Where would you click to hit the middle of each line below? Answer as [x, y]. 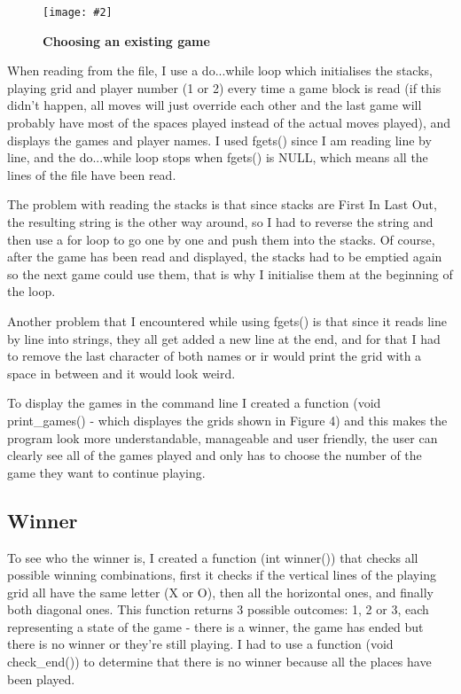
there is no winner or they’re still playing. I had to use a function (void [200, 644]
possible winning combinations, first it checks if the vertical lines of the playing [222, 575]
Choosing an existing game [126, 40]
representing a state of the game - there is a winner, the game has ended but [215, 626]
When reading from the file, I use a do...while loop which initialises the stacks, [220, 70]
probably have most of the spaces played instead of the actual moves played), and [229, 123]
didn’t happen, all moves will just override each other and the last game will [215, 105]
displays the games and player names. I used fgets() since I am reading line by [219, 140]
